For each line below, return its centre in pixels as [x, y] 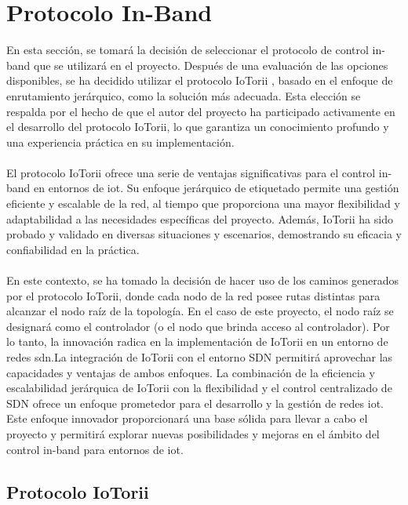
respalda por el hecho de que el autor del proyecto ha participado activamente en [201, 111]
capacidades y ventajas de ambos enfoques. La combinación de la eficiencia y [191, 372]
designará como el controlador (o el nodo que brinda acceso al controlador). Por [198, 326]
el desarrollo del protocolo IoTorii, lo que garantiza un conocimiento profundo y [198, 127]
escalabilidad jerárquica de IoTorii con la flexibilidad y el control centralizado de [199, 388]
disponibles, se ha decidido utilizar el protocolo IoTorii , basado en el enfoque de [200, 80]
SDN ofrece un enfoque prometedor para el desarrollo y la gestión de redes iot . [195, 403]
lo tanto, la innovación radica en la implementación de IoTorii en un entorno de [197, 342]
